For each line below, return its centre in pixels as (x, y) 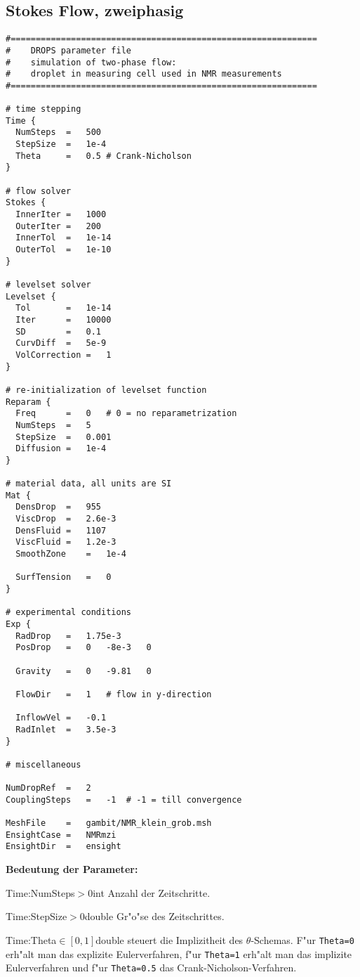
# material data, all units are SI (89, 484)
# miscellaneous (44, 764)
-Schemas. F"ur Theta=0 (302, 939)
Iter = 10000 (64, 319)
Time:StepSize (36, 916)
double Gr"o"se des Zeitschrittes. (154, 916)
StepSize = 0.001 (64, 437)
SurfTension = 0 (64, 577)
